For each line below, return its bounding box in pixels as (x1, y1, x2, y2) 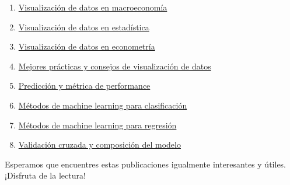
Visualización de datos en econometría (18, 40, 155, 53)
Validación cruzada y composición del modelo (18, 138, 181, 151)
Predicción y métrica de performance (18, 79, 151, 92)
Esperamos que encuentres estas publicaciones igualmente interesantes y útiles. (5, 158, 286, 170)
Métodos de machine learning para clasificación (18, 99, 187, 111)
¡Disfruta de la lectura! (5, 169, 86, 181)
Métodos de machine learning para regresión (18, 118, 177, 131)
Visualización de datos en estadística (18, 20, 149, 33)
